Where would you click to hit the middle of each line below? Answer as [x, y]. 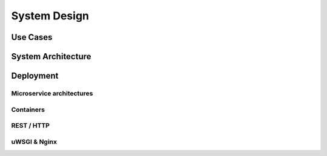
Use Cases [32, 37]
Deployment [35, 76]
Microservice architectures [52, 93]
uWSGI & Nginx [34, 141]
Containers [28, 109]
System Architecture [51, 57]
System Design [50, 16]
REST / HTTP [30, 126]
